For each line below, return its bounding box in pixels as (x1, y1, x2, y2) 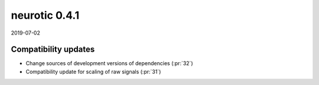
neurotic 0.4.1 (11, 9, 80, 22)
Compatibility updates (11, 45, 95, 55)
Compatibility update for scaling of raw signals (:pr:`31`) (25, 68, 161, 75)
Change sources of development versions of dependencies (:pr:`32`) (25, 60, 193, 67)
